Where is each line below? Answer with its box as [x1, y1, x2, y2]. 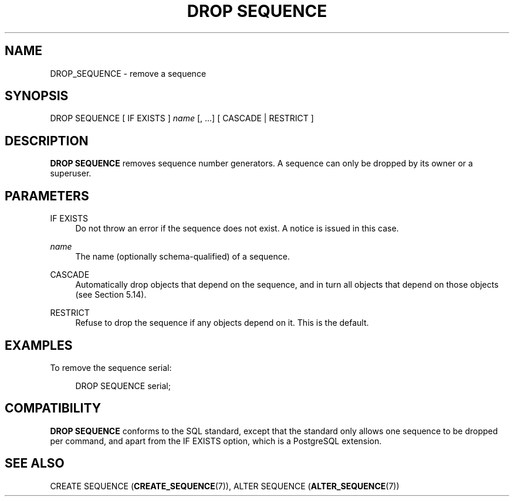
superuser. [50, 168, 92, 179]
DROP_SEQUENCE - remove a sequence [50, 68, 207, 79]
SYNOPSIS [5, 88, 69, 104]
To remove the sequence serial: [50, 362, 172, 373]
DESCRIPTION [5, 133, 89, 148]
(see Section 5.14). [75, 289, 147, 300]
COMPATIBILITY [5, 401, 101, 416]
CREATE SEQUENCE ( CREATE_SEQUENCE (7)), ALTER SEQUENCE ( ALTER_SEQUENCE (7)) [50, 480, 400, 491]
